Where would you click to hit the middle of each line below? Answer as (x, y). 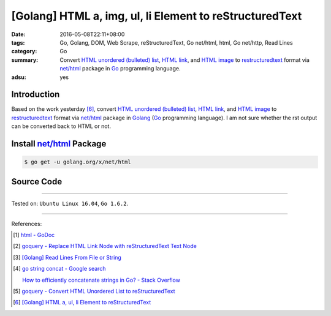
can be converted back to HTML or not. (61, 126)
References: (27, 224)
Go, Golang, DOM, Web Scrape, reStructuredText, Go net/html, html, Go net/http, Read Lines (177, 42)
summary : (25, 60)
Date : (18, 34)
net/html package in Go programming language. (120, 69)
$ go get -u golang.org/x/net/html (78, 162)
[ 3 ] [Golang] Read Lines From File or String (67, 257)
